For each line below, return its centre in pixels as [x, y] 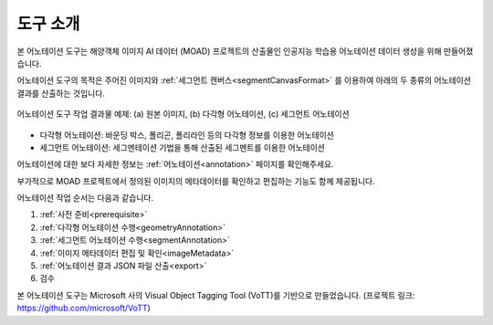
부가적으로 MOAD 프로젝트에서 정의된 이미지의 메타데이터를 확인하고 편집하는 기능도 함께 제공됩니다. [196, 181]
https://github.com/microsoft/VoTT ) [84, 308]
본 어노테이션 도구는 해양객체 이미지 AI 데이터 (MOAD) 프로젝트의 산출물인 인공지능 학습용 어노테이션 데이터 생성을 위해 [229, 51]
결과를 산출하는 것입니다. [61, 93]
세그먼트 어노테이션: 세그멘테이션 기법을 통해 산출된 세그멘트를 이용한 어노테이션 [183, 147]
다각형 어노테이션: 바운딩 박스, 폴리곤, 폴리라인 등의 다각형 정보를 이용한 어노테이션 [187, 135]
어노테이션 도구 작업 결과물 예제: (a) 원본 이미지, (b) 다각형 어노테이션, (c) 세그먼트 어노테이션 [184, 114]
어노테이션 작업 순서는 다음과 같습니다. [85, 198]
